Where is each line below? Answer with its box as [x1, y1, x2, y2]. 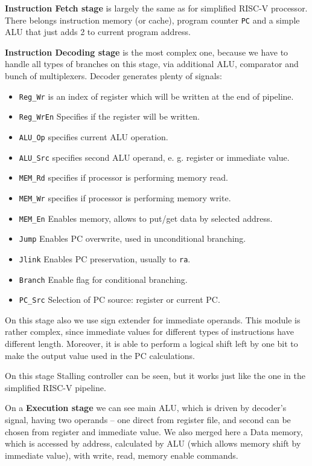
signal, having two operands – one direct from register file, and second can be [5, 413, 291, 426]
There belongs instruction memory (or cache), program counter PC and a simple [5, 13, 300, 26]
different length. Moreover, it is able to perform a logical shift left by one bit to [5, 337, 298, 350]
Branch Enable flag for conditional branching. [19, 273, 188, 285]
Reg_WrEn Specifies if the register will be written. [19, 110, 200, 123]
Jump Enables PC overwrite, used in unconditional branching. [19, 232, 246, 245]
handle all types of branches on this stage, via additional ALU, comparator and [5, 57, 299, 70]
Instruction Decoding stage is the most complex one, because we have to [5, 45, 288, 58]
